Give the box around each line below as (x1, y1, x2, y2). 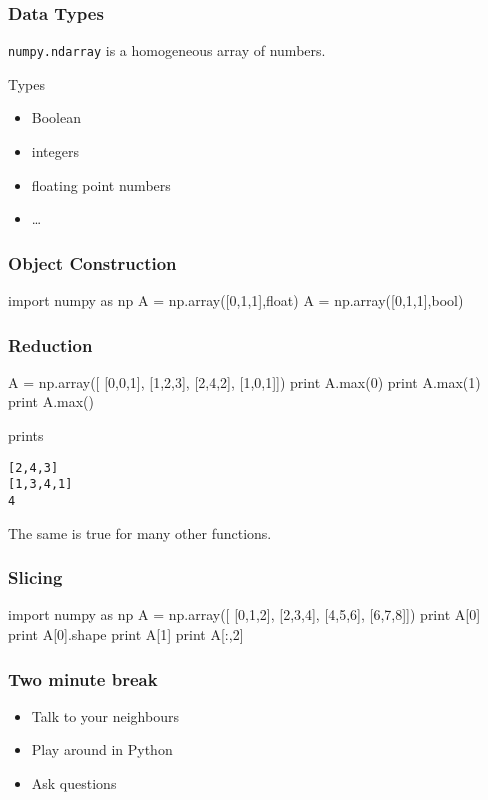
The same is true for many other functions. (8, 522, 272, 543)
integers (31, 141, 79, 162)
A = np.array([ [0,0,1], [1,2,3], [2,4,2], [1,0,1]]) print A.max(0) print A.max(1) (8, 371, 481, 392)
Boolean (31, 107, 81, 128)
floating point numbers (31, 174, 171, 195)
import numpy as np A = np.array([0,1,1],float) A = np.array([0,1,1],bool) (8, 290, 464, 311)
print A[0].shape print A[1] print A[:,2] (8, 624, 244, 645)
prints (8, 425, 44, 446)
